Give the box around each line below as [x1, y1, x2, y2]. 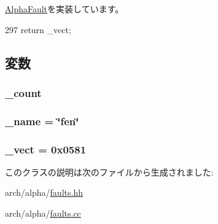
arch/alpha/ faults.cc [5, 207, 81, 220]
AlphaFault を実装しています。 [5, 2, 124, 15]
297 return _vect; [5, 23, 71, 36]
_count [5, 85, 42, 100]
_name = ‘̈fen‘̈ [5, 113, 79, 128]
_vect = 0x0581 [5, 141, 87, 156]
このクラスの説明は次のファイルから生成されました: [5, 165, 214, 178]
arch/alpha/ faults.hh [5, 186, 83, 199]
